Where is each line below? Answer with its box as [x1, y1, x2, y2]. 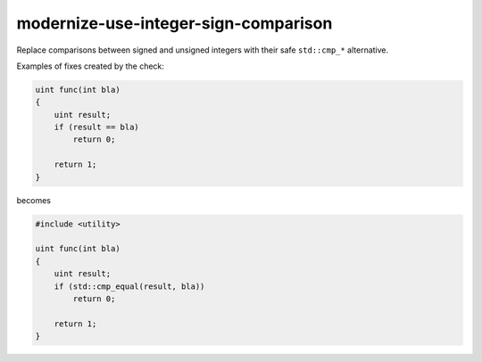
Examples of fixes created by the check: [16, 61, 165, 71]
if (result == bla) [54, 122, 140, 133]
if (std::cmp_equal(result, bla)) [54, 281, 205, 292]
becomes [16, 194, 51, 205]
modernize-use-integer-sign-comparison [16, 13, 333, 33]
